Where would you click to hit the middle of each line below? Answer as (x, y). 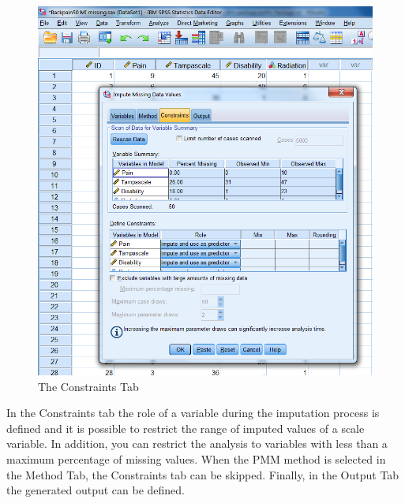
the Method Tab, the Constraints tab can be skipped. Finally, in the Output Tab (203, 474)
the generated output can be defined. (96, 490)
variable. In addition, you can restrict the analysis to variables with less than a (197, 443)
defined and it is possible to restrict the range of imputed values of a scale (186, 428)
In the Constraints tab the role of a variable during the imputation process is (193, 413)
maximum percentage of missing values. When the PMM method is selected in (196, 458)
